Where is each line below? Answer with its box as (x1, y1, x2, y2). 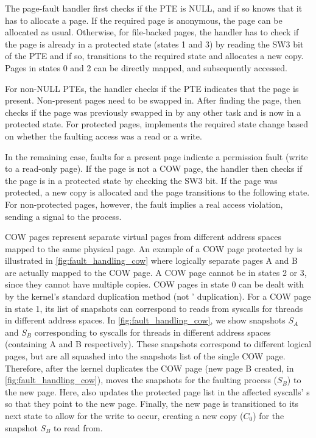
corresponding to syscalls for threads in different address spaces (34, 325, 271, 338)
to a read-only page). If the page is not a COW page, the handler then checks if (5, 162, 303, 175)
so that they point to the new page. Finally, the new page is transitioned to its (5, 397, 298, 410)
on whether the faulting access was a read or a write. (5, 129, 202, 142)
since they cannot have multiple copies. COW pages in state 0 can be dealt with (5, 278, 304, 291)
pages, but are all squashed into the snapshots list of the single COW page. (5, 350, 286, 362)
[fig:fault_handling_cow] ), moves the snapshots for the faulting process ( (5, 373, 278, 386)
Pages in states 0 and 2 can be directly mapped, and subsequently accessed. (5, 61, 287, 74)
